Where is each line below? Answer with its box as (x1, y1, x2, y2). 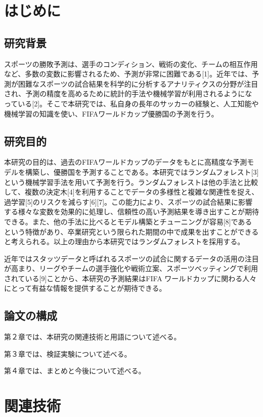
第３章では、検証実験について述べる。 (4, 348, 131, 359)
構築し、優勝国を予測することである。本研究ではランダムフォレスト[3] (25, 166, 259, 177)
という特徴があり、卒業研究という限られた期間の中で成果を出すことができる (4, 226, 259, 237)
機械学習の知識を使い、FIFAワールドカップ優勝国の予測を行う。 (4, 108, 218, 119)
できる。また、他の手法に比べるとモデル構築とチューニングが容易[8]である (4, 216, 252, 226)
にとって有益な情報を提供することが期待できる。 (4, 283, 166, 293)
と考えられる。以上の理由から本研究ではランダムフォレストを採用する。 (4, 236, 245, 247)
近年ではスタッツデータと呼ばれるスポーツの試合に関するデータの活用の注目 (4, 253, 259, 263)
